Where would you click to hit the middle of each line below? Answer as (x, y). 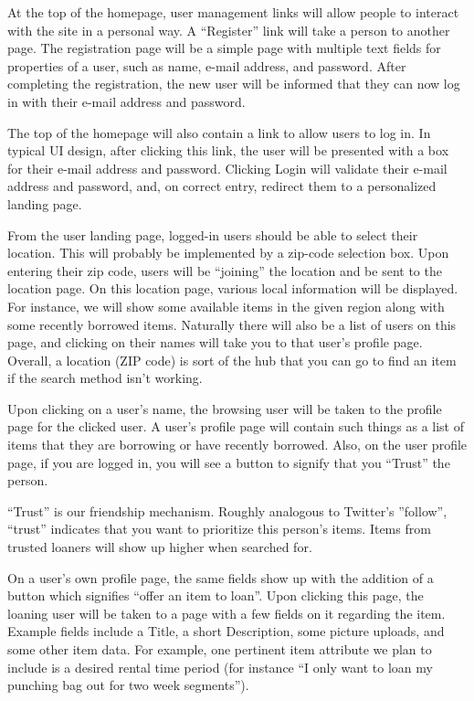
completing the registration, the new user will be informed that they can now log (234, 84)
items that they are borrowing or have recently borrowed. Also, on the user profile (237, 445)
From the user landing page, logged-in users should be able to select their (213, 234)
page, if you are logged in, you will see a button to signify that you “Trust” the (229, 462)
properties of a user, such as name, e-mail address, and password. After (207, 65)
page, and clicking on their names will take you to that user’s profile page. (215, 342)
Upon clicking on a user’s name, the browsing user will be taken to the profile (225, 408)
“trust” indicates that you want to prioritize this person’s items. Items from (219, 529)
